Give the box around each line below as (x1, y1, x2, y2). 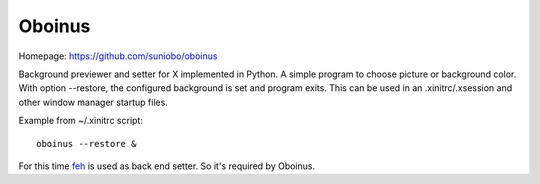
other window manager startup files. (18, 96, 169, 108)
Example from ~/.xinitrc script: (18, 115, 144, 127)
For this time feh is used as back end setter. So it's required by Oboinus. (18, 160, 315, 172)
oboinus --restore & (36, 138, 137, 149)
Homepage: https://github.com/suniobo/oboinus (18, 50, 218, 62)
